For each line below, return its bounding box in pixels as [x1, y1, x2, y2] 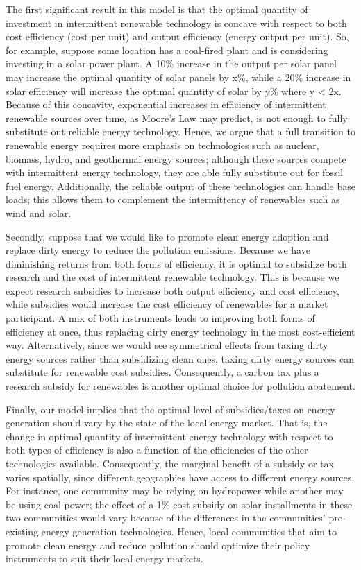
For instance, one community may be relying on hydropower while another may [6, 483, 344, 498]
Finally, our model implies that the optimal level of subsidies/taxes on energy [6, 401, 335, 416]
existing [6, 524, 39, 538]
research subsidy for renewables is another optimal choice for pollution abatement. [6, 379, 355, 393]
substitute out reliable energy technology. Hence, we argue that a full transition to [6, 124, 356, 139]
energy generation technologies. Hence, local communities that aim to [41, 524, 337, 538]
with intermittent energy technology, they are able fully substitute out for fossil [6, 165, 344, 180]
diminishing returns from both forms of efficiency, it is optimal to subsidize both [6, 256, 347, 270]
